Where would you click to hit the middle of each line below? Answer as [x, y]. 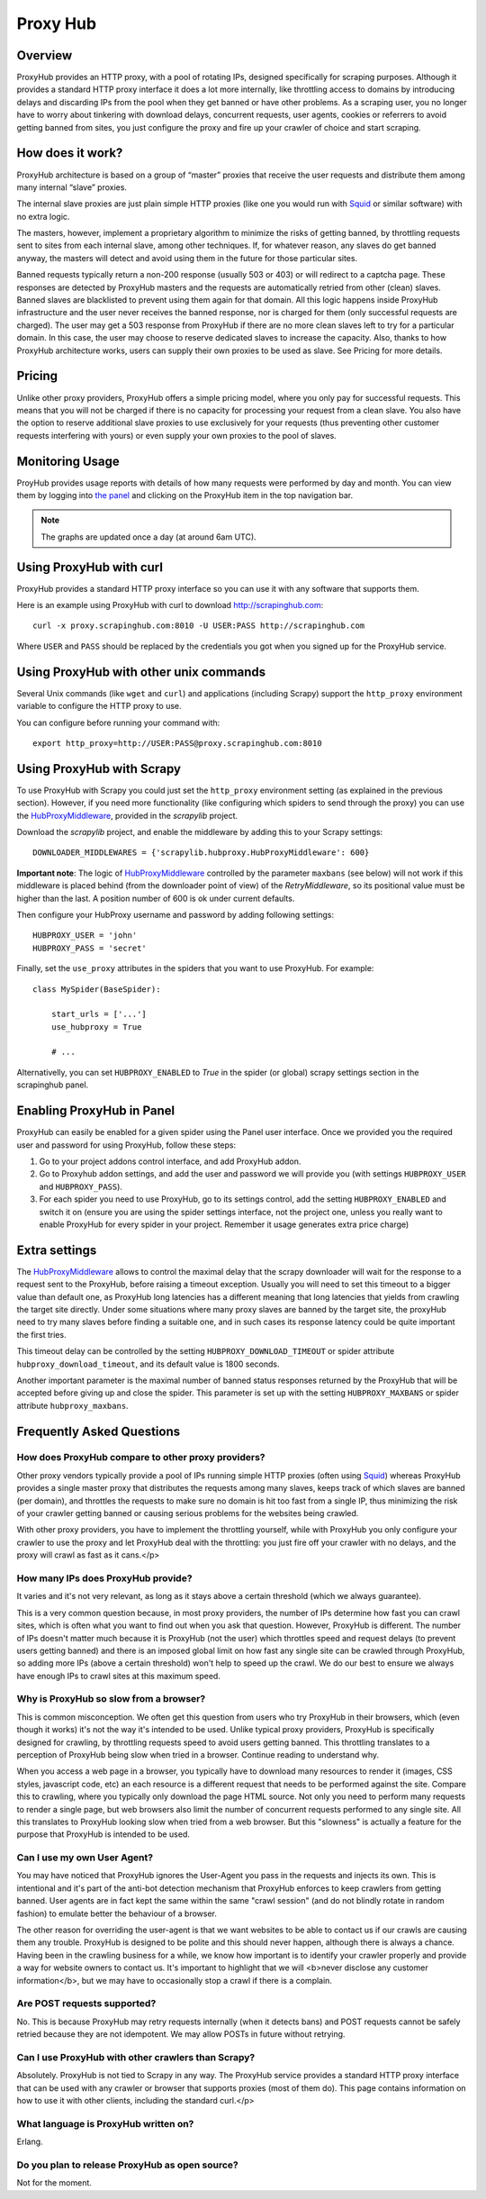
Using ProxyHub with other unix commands [141, 672]
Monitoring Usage [68, 461]
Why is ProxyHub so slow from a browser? [111, 1699]
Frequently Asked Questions [99, 1431]
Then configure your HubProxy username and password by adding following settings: [175, 914]
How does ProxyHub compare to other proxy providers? [141, 1458]
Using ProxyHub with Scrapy [99, 769]
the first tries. [41, 1334]
